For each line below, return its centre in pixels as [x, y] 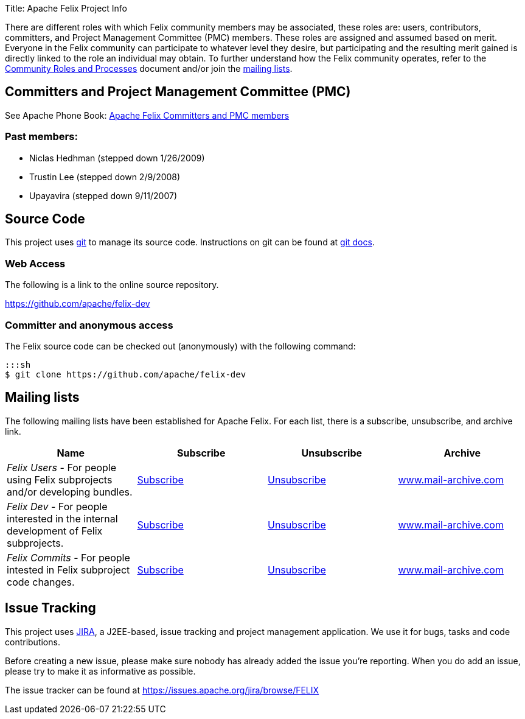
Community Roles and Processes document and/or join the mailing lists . [149, 68]
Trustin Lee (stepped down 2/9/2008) [105, 177]
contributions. [33, 642]
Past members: [41, 137]
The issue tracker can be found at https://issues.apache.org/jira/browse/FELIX [162, 690]
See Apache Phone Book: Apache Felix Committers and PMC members [147, 115]
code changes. [41, 582]
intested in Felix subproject [68, 570]
